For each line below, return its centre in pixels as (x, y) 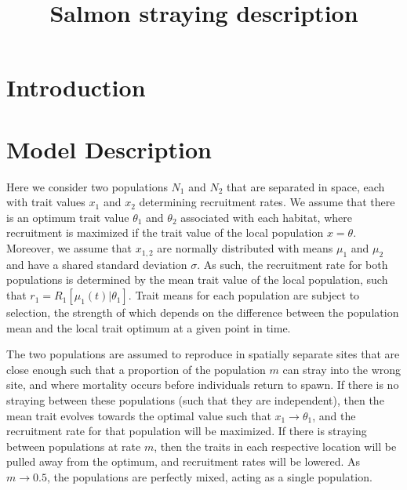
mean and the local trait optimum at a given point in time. (149, 327)
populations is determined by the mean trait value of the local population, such (197, 279)
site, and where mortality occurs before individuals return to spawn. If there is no (203, 385)
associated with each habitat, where (266, 217)
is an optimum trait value (68, 217)
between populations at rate (74, 446)
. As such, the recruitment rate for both (293, 264)
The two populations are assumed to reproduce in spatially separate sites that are (203, 354)
